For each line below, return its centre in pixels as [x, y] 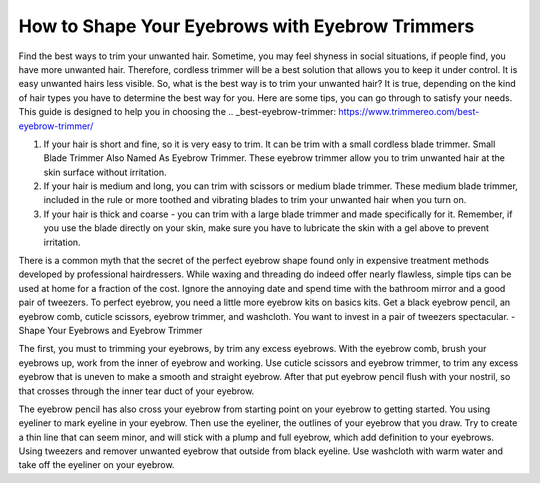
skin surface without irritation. [105, 172]
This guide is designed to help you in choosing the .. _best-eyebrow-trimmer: [177, 112]
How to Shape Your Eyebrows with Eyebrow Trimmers [246, 26]
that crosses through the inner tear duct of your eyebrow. [136, 391]
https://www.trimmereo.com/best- [409, 112]
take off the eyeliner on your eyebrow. [96, 465]
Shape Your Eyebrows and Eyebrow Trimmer [110, 330]
